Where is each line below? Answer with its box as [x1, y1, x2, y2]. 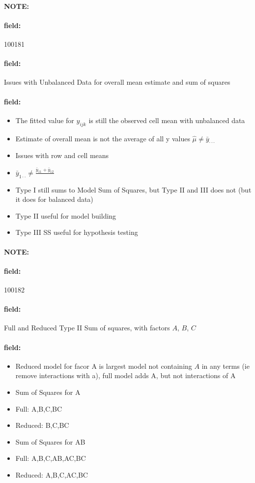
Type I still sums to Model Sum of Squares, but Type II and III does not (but [15, 184, 252, 194]
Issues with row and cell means [15, 150, 109, 161]
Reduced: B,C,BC [15, 420, 69, 430]
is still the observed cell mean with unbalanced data [88, 115, 245, 125]
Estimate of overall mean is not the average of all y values [15, 133, 190, 143]
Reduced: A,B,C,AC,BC [15, 469, 88, 480]
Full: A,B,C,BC [15, 403, 62, 414]
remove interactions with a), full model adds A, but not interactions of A [15, 370, 236, 381]
